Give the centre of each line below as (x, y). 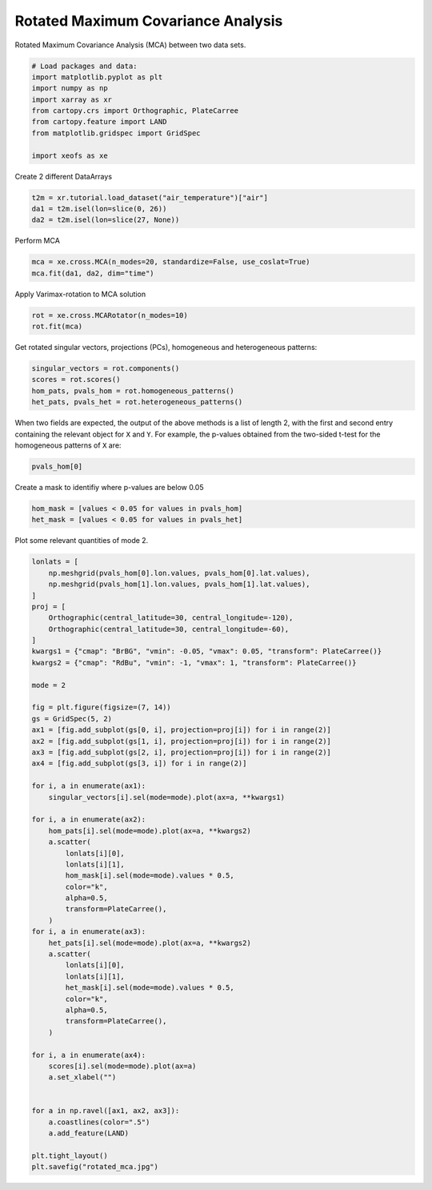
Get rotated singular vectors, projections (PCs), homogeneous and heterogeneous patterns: (166, 348)
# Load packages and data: (84, 66)
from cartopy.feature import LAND (99, 122)
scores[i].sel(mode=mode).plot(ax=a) (122, 1066)
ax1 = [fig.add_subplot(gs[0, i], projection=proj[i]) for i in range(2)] (182, 730)
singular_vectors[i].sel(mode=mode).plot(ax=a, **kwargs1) (167, 797)
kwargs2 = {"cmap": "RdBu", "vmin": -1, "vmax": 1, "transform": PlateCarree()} (194, 662)
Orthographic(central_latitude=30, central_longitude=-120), (171, 618)
